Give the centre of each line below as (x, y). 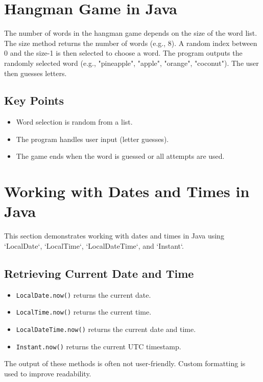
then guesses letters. (35, 73)
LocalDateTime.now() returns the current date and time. (106, 329)
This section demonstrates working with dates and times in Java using (114, 236)
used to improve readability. (48, 373)
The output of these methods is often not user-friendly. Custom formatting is (125, 363)
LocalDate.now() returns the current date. (83, 294)
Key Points (34, 100)
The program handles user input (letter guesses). (92, 139)
